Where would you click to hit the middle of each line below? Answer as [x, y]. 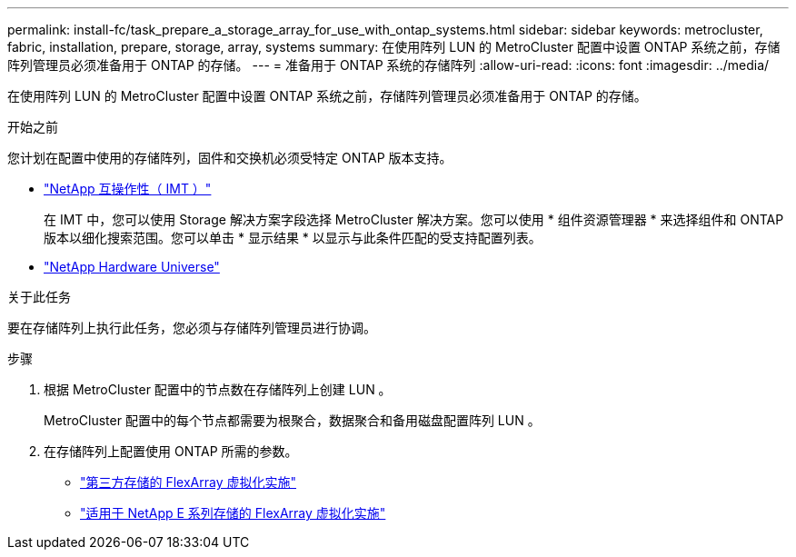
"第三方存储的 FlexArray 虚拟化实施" [189, 482]
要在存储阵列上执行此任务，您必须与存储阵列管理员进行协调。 [192, 328]
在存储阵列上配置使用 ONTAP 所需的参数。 [171, 451]
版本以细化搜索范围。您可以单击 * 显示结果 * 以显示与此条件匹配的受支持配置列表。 [293, 238]
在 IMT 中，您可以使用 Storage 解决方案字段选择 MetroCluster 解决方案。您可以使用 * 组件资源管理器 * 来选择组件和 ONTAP [414, 219]
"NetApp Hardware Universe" [132, 267]
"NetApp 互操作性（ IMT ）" [128, 189]
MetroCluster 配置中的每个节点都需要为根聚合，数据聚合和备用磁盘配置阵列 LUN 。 [292, 420]
